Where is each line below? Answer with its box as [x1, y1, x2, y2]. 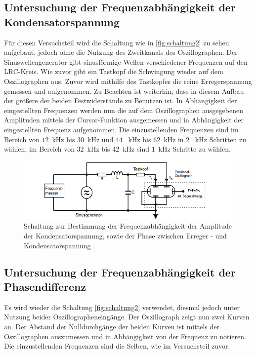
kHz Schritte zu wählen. [158, 144, 231, 154]
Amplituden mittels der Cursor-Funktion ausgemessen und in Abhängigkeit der [4, 115, 244, 125]
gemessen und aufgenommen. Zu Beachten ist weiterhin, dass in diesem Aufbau [4, 85, 244, 96]
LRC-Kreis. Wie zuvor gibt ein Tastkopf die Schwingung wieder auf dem [4, 66, 223, 77]
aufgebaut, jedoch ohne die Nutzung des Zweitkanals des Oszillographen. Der [4, 47, 238, 57]
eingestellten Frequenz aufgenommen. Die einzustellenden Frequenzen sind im [4, 124, 239, 134]
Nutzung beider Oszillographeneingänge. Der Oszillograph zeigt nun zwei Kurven [4, 312, 250, 322]
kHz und [87, 134, 114, 144]
